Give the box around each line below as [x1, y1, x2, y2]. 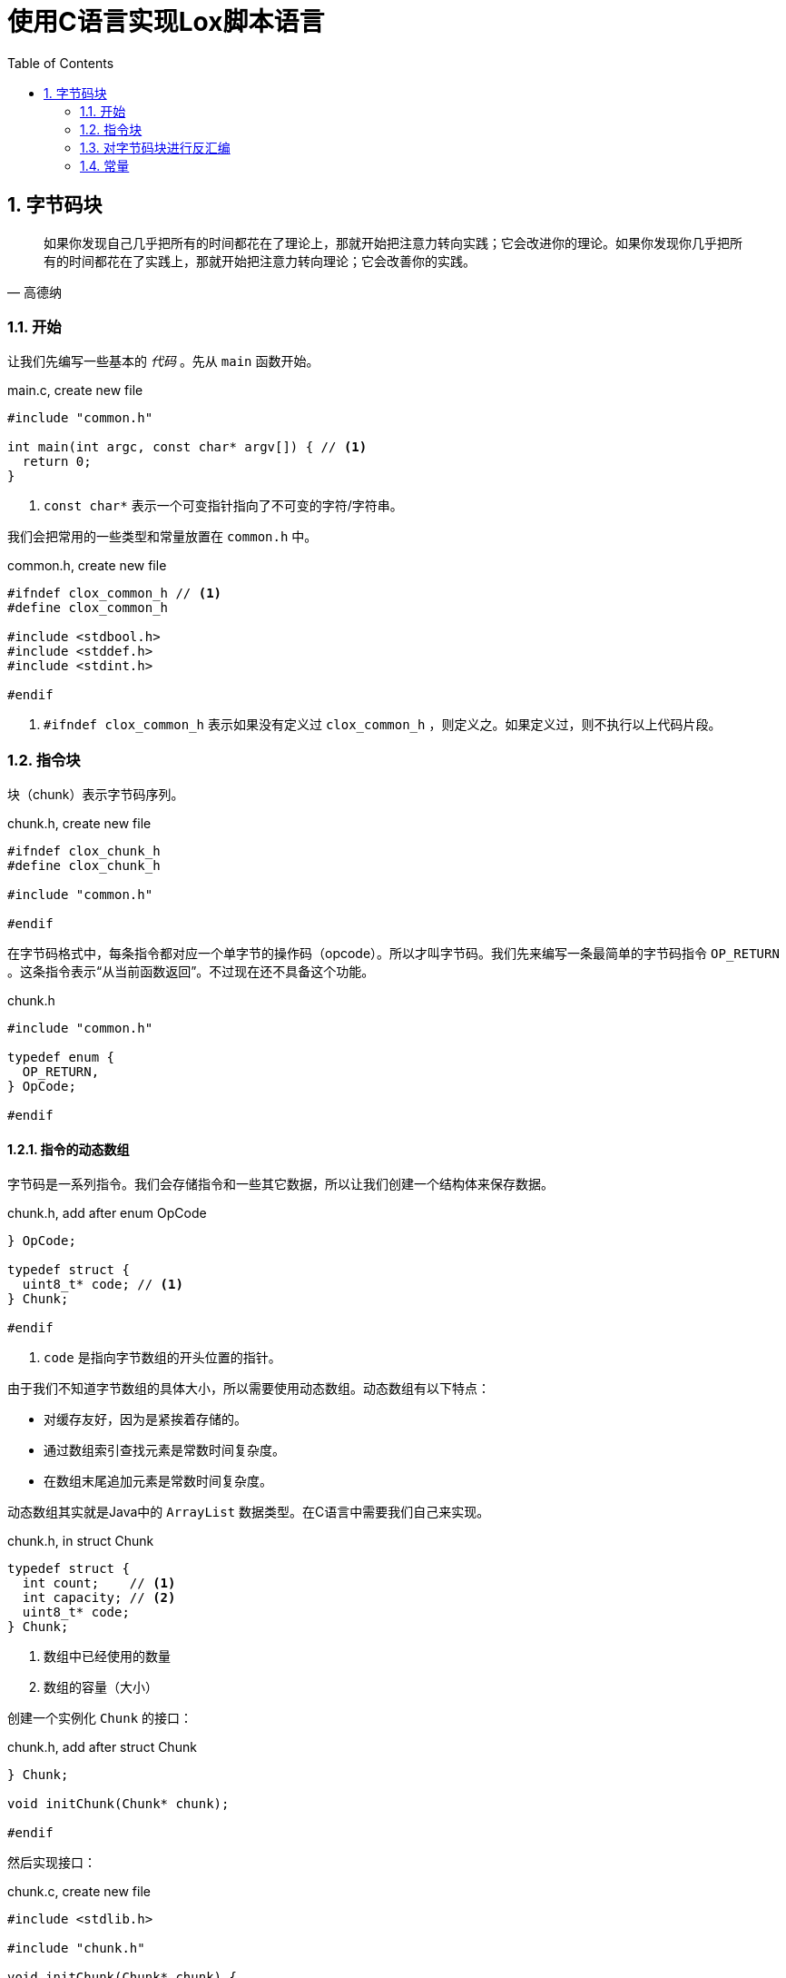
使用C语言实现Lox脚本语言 [7, 6, 325, 37]
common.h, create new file [7, 558, 167, 574]
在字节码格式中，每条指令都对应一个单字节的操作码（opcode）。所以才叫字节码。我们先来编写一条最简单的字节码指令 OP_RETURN [7, 945, 780, 962]
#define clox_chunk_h [7, 858, 161, 874]
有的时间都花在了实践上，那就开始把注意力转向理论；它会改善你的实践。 [44, 252, 476, 269]
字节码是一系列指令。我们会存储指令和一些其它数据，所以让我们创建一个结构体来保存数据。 [7, 1176, 554, 1192]
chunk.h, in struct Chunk [7, 1533, 154, 1549]
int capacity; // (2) [22, 1590, 176, 1606]
